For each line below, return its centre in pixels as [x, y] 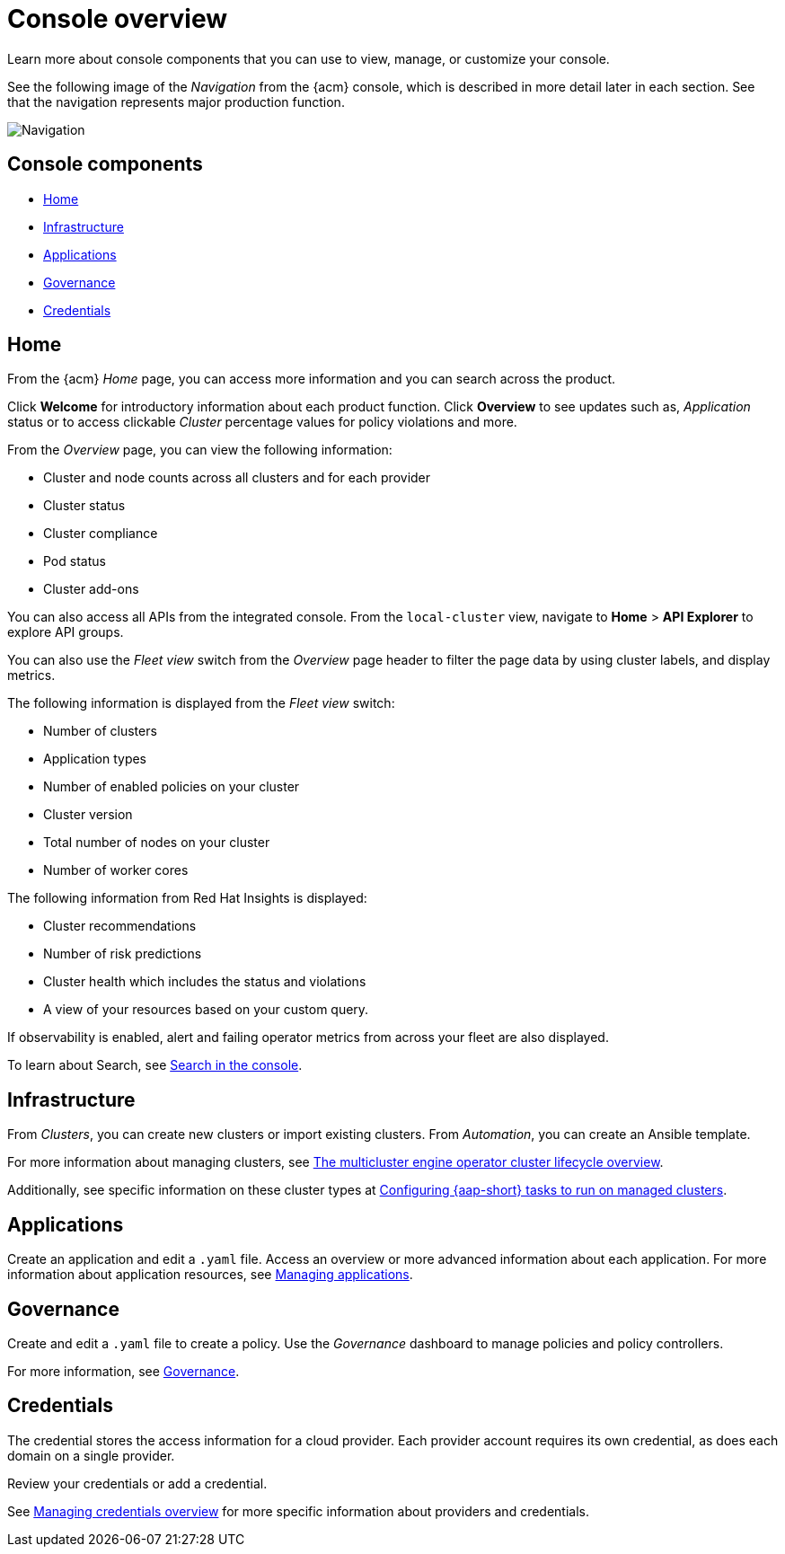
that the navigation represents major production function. [176, 102]
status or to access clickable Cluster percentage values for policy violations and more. [262, 422]
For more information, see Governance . [123, 1371]
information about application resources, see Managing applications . [210, 1275]
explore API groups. [66, 632]
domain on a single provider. [91, 1455]
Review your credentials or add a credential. [137, 1483]
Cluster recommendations [120, 926]
